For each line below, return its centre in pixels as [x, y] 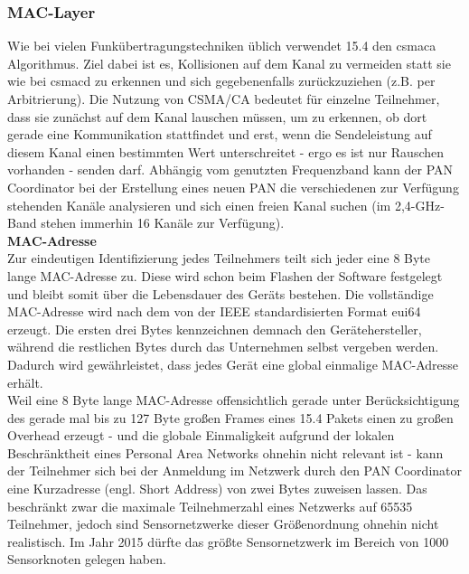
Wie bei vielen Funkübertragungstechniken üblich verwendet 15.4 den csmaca [222, 46]
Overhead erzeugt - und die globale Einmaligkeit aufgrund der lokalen [201, 435]
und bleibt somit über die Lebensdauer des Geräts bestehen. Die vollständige [220, 293]
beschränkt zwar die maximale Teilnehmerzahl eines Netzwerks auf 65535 [210, 506]
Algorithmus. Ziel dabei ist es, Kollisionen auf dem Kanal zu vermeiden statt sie [229, 63]
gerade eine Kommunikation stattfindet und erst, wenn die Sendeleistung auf [220, 134]
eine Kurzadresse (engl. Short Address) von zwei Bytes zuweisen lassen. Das [217, 489]
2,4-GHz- [419, 205]
